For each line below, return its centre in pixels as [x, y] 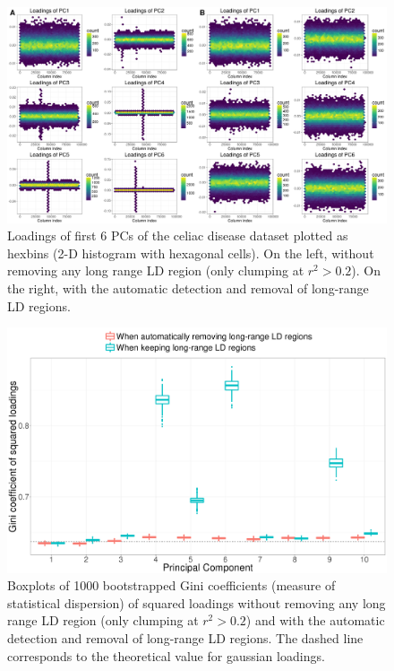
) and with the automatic [315, 620]
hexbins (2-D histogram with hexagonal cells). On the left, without [191, 253]
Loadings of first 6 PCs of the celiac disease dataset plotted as [178, 235]
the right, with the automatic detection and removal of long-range [188, 288]
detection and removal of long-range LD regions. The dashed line [185, 638]
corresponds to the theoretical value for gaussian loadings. [166, 655]
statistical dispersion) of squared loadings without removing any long [197, 602]
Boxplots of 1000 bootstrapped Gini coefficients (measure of [171, 585]
